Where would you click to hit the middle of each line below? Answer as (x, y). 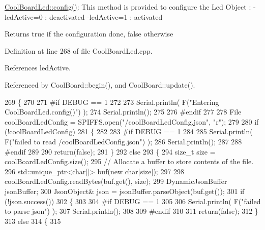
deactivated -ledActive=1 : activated (106, 16)
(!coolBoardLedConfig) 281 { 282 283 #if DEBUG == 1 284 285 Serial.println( (129, 131)
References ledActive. (38, 68)
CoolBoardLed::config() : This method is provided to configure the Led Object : (128, 7)
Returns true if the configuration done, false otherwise (89, 34)
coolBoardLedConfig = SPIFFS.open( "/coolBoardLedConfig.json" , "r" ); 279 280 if (132, 121)
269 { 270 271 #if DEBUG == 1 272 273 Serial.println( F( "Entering (112, 102)
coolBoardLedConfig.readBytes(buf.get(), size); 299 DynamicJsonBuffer (116, 181)
